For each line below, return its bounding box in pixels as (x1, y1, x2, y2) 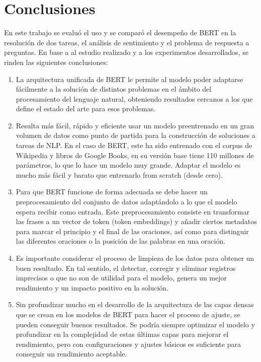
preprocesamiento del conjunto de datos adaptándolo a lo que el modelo (16, 196, 237, 207)
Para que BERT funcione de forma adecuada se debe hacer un (16, 186, 208, 197)
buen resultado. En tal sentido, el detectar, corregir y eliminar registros (16, 262, 236, 273)
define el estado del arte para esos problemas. (16, 103, 156, 114)
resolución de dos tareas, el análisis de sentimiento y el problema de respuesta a (4, 37, 249, 47)
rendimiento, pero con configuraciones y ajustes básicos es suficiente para (16, 338, 241, 349)
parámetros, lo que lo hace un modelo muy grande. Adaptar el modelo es (16, 160, 241, 170)
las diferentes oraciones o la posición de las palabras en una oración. (16, 236, 226, 246)
